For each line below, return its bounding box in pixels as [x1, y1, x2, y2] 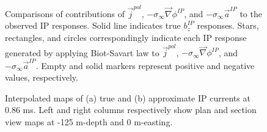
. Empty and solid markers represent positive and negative [35, 59, 255, 71]
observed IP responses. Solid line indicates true [5, 19, 181, 32]
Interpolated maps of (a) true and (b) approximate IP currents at [5, 91, 251, 104]
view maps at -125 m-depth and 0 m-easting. [5, 115, 173, 128]
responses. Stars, [197, 19, 259, 32]
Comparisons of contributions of [5, 7, 125, 20]
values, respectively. [5, 71, 78, 84]
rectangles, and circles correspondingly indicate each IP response [5, 31, 247, 43]
